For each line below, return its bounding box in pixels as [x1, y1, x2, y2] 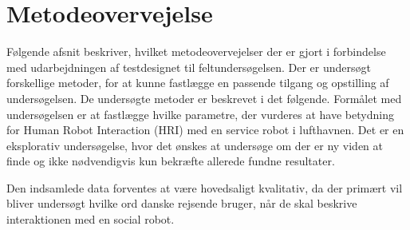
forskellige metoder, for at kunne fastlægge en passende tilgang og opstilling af [6, 74, 389, 91]
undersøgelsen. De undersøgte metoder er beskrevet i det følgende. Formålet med [6, 89, 402, 106]
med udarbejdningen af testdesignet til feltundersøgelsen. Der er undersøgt [6, 58, 371, 75]
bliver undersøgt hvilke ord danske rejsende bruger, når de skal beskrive [6, 195, 357, 212]
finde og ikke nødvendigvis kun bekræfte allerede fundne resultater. [6, 153, 335, 169]
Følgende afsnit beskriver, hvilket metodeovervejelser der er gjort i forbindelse [6, 43, 386, 60]
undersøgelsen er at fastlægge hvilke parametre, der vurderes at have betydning [6, 105, 394, 122]
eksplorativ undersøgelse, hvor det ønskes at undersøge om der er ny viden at [6, 137, 384, 153]
